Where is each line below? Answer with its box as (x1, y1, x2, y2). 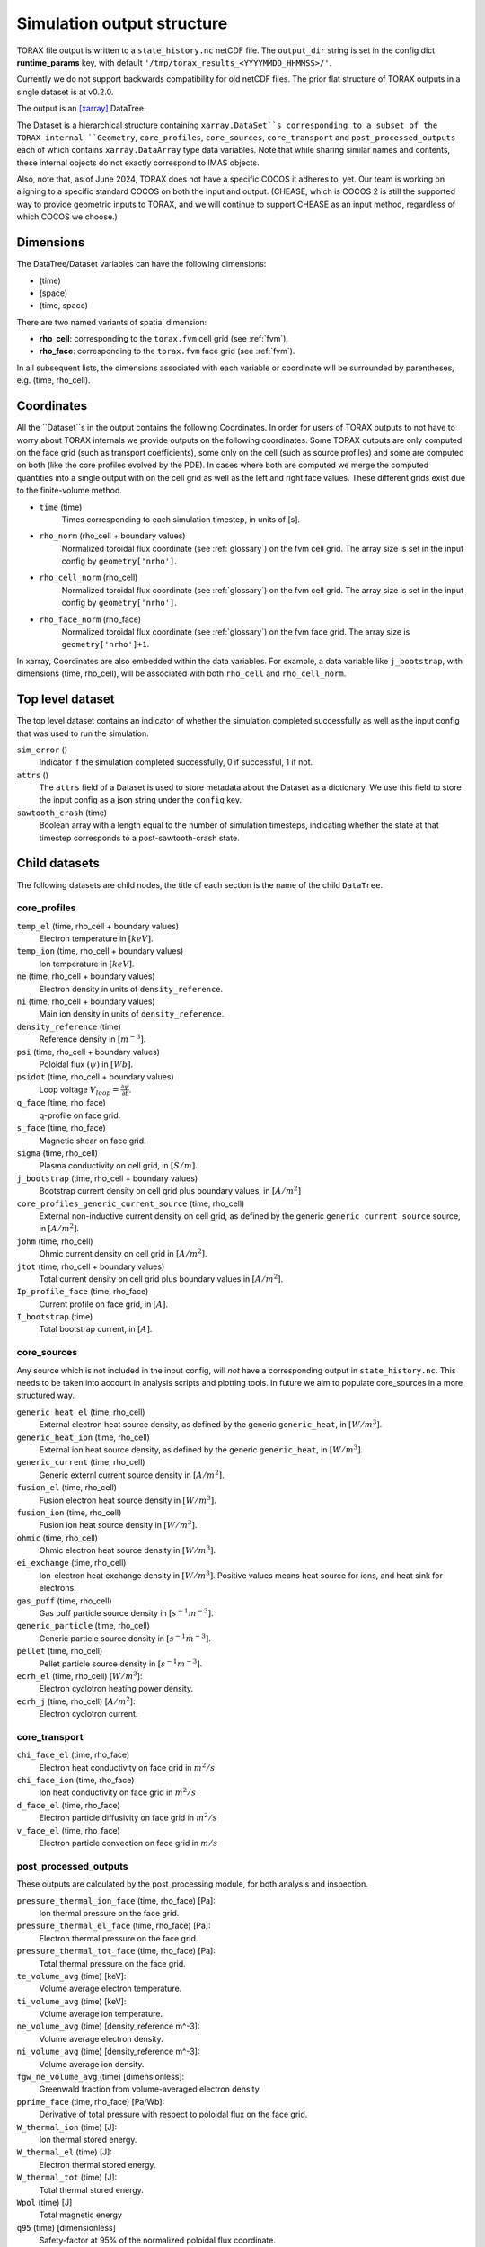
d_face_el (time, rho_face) (16, 1799, 120, 1810)
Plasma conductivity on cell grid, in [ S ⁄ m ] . (39, 1160, 198, 1171)
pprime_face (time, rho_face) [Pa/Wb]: (16, 2096, 165, 2107)
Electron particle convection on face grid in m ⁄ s (39, 1838, 218, 1849)
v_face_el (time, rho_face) (16, 1825, 120, 1835)
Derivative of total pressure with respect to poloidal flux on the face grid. (39, 2109, 308, 2120)
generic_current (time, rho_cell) (16, 1457, 145, 1468)
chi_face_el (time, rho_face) (16, 1749, 130, 1761)
